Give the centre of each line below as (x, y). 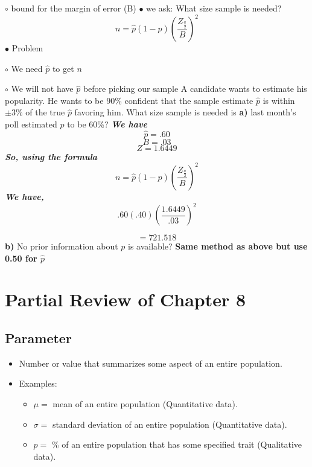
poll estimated (31, 124)
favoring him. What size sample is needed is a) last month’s (185, 112)
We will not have (42, 89)
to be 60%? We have (107, 124)
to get (63, 68)
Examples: (38, 383)
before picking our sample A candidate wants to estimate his (195, 89)
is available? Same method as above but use (218, 246)
